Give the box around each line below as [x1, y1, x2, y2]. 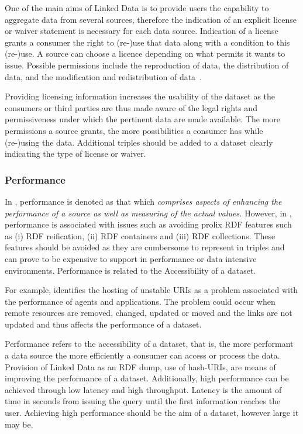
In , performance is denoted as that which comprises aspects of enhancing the [5, 195, 282, 207]
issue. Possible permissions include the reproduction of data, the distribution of [5, 58, 289, 71]
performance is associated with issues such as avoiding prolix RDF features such [5, 218, 292, 230]
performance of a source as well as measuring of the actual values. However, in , [5, 206, 292, 219]
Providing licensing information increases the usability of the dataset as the [5, 90, 276, 102]
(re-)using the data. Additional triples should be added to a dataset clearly [5, 136, 273, 148]
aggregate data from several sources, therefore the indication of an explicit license [5, 13, 297, 25]
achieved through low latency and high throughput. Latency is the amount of [5, 383, 282, 395]
